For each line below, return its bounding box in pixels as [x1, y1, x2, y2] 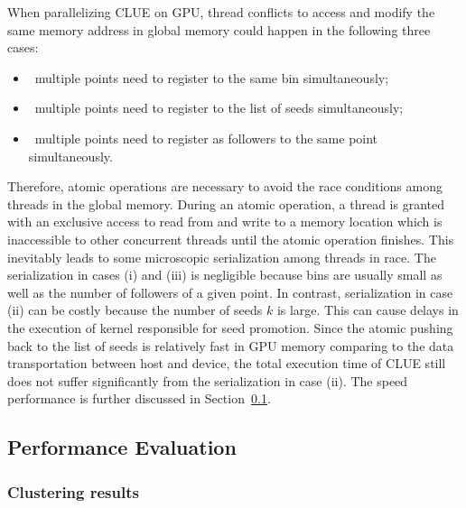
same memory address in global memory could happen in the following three [7, 20, 431, 39]
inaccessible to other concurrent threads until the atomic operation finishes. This [7, 229, 454, 248]
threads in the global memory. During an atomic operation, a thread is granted [7, 194, 445, 213]
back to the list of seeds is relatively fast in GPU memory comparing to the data [7, 336, 454, 355]
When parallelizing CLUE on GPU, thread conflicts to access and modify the [7, 3, 435, 21]
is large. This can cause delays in [276, 300, 459, 319]
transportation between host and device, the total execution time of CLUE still [7, 354, 446, 373]
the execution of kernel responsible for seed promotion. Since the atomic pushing [7, 318, 453, 337]
